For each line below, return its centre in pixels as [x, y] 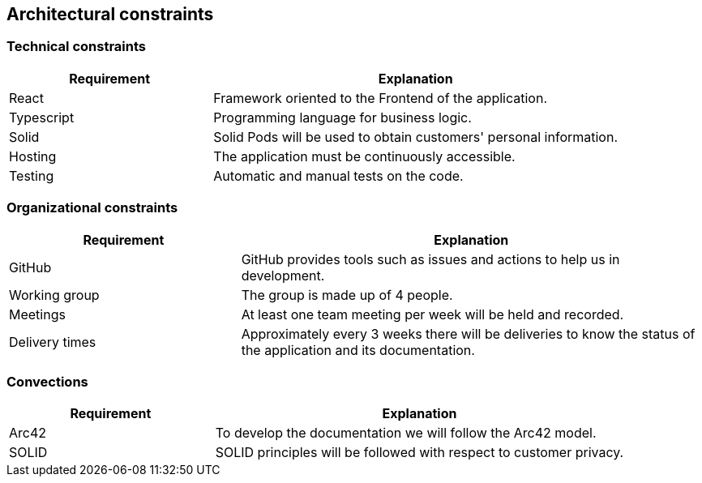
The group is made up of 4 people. [347, 295]
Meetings [37, 314]
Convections [47, 381]
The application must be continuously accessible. [364, 156]
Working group [54, 295]
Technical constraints [76, 47]
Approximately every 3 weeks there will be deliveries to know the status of [468, 333]
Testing [32, 175]
